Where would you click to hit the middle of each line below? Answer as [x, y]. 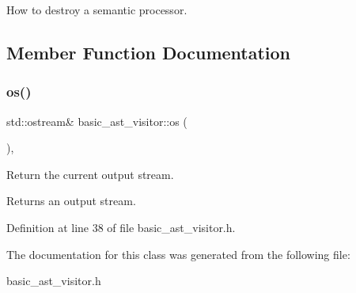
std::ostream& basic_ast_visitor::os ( [97, 121]
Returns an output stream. [71, 201]
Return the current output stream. [90, 174]
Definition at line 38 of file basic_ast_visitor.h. [121, 227]
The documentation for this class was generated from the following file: [178, 254]
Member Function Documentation [149, 52]
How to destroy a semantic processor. [97, 10]
